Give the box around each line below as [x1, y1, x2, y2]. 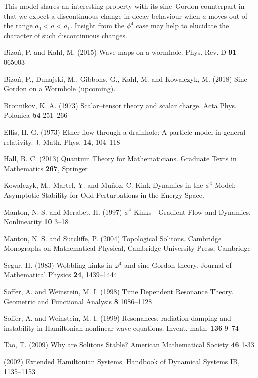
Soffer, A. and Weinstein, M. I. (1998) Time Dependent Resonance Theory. [4, 286, 234, 297]
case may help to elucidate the [136, 20, 229, 31]
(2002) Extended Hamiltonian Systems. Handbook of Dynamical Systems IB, [4, 356, 240, 367]
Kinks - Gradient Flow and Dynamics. [133, 206, 251, 217]
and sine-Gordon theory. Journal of [124, 259, 232, 270]
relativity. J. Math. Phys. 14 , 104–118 [4, 136, 120, 147]
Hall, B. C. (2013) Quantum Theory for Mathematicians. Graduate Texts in [4, 153, 237, 164]
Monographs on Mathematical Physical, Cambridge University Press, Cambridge [4, 243, 251, 253]
